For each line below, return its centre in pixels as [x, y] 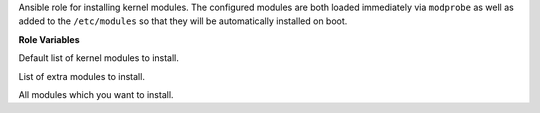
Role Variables [49, 39]
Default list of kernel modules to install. [99, 58]
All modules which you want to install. [96, 94]
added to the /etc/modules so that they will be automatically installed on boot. [183, 21]
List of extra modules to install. [81, 76]
